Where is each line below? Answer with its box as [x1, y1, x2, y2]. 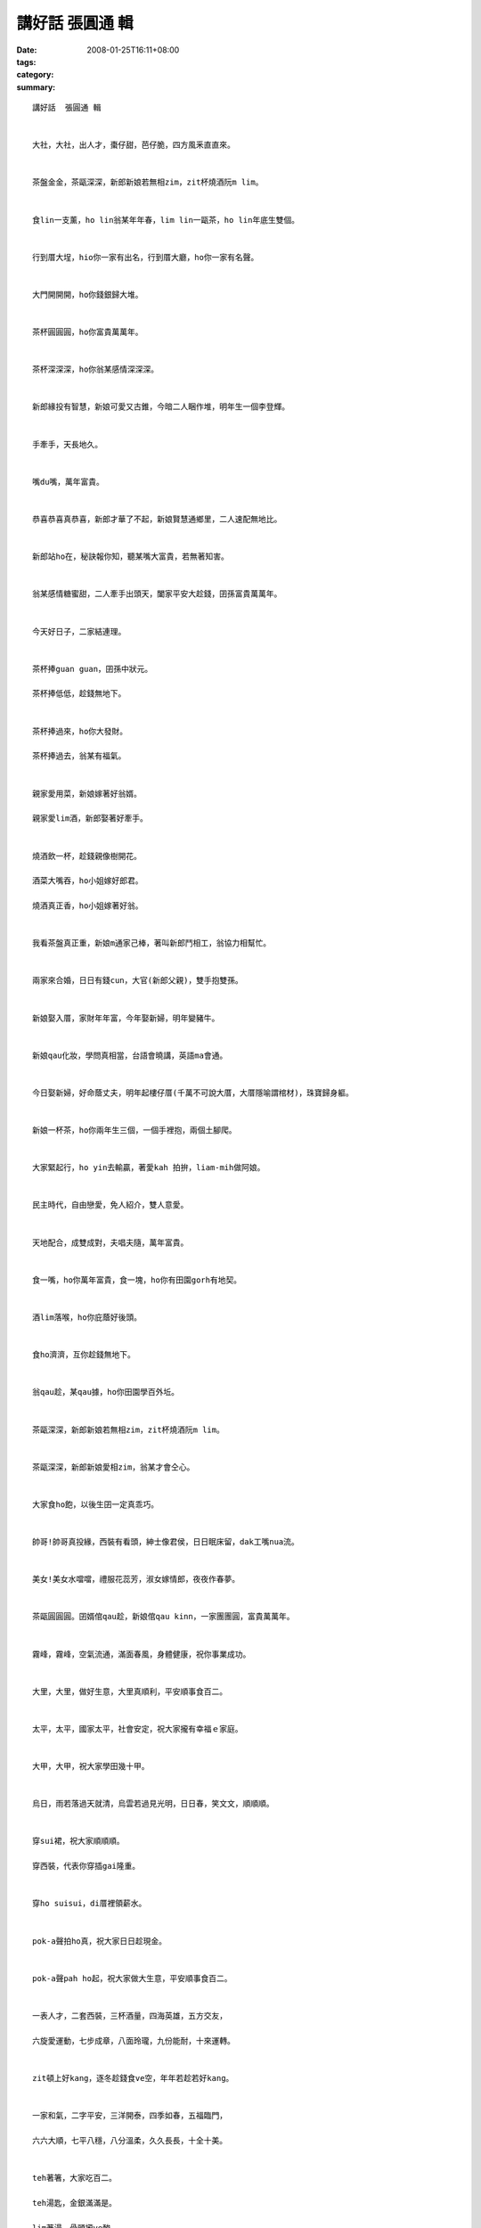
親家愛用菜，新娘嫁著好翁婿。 [32, 789, 142, 799]
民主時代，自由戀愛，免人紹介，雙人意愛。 [32, 1200, 189, 1210]
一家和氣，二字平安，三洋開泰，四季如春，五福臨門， [32, 2110, 227, 2120]
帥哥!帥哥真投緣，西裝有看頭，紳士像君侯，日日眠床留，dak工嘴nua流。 [32, 1537, 299, 1547]
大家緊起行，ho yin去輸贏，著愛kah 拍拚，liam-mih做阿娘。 [32, 1163, 265, 1173]
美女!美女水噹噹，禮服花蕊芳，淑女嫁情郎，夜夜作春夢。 [32, 1574, 240, 1585]
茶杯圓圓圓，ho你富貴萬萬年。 [32, 327, 143, 338]
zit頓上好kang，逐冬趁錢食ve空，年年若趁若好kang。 [32, 2073, 234, 2083]
